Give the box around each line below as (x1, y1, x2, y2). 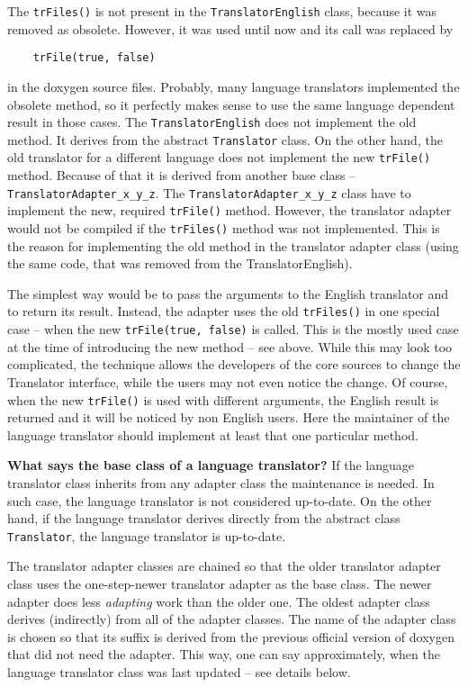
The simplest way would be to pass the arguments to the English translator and (7, 284, 449, 303)
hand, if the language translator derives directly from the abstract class (7, 509, 400, 528)
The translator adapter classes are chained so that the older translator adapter (7, 556, 441, 575)
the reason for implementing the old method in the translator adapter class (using (7, 236, 459, 255)
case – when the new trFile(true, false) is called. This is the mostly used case (7, 320, 459, 339)
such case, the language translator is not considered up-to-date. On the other (7, 491, 432, 510)
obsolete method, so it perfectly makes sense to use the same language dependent (7, 95, 455, 113)
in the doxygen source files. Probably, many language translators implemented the (7, 77, 460, 95)
